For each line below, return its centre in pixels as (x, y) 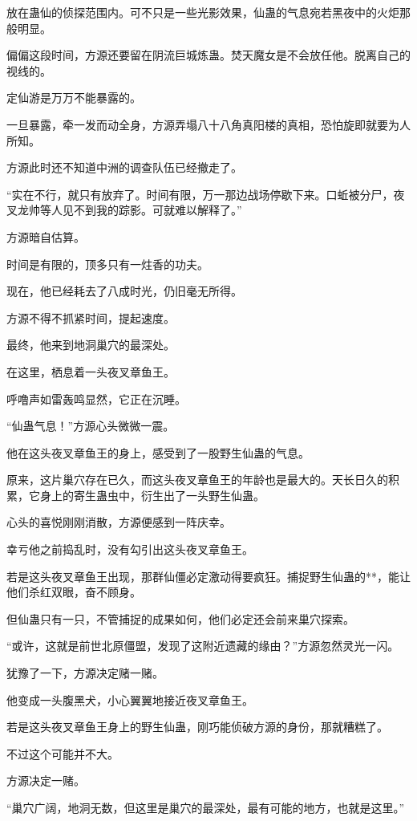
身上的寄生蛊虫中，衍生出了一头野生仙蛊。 (152, 495)
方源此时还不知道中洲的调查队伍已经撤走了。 (124, 167)
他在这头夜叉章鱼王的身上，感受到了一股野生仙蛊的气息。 (158, 452)
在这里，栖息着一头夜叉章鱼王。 (91, 371)
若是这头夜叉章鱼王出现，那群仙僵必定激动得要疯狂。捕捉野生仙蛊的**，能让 (208, 576)
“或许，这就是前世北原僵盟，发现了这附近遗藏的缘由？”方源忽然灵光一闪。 (203, 646)
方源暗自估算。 (46, 236)
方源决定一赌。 (46, 780)
